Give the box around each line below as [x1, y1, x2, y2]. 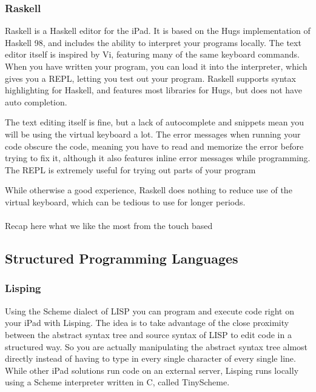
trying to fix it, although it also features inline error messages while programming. [5, 151, 311, 164]
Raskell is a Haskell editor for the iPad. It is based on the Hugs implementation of [5, 24, 311, 37]
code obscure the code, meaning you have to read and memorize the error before [5, 139, 304, 152]
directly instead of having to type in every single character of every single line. [5, 352, 296, 365]
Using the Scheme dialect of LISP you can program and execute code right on [5, 304, 294, 317]
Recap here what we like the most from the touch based [5, 219, 213, 232]
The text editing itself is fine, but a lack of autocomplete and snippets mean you [5, 116, 304, 128]
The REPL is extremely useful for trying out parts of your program [5, 163, 256, 176]
